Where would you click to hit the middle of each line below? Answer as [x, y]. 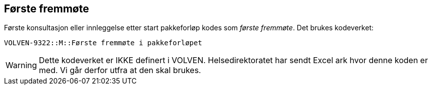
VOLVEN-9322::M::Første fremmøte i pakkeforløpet [103, 43]
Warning [21, 65]
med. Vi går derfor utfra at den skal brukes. [120, 70]
